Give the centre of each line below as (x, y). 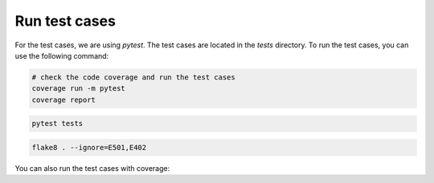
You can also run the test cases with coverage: (92, 168)
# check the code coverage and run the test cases (134, 77)
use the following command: (62, 55)
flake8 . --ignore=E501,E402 (89, 147)
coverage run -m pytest (79, 89)
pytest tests (57, 124)
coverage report (64, 100)
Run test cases (66, 21)
